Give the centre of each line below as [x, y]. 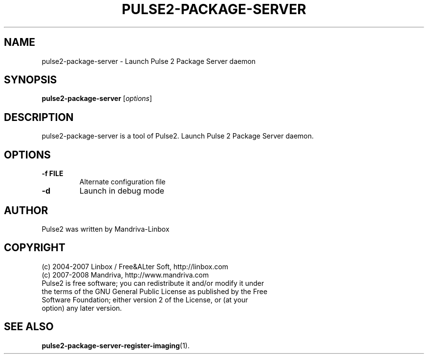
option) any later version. [82, 308]
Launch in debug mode [122, 191]
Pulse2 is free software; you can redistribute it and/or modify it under [153, 283]
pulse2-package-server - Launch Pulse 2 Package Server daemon [149, 61]
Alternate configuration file [122, 182]
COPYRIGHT [35, 248]
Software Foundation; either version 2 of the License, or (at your [145, 299]
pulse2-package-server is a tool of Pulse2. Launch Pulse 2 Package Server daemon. [178, 136]
